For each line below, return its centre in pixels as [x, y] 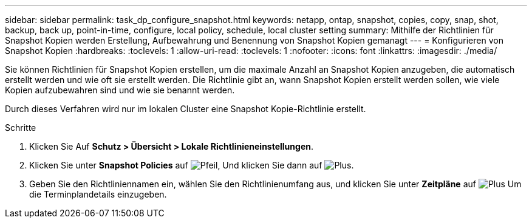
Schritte [21, 128]
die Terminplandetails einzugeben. [98, 194]
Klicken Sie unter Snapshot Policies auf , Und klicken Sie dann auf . [192, 165]
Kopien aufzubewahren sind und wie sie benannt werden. [120, 90]
